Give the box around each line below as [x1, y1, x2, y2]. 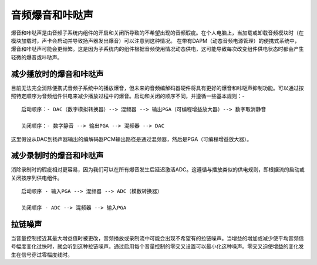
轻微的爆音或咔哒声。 [11, 53, 63, 61]
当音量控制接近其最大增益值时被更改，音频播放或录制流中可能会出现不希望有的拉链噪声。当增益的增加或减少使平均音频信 [11, 235, 304, 242]
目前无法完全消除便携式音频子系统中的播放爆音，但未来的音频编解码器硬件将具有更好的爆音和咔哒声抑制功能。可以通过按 [11, 84, 304, 91]
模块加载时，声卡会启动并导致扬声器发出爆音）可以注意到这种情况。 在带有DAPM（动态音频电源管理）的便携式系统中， [11, 37, 300, 44]
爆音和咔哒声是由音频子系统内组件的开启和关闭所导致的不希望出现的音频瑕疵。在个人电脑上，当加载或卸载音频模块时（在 [11, 29, 304, 36]
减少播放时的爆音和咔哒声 [11, 69, 104, 79]
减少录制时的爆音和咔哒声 [11, 151, 104, 161]
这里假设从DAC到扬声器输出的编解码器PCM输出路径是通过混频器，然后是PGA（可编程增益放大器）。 [11, 135, 252, 143]
